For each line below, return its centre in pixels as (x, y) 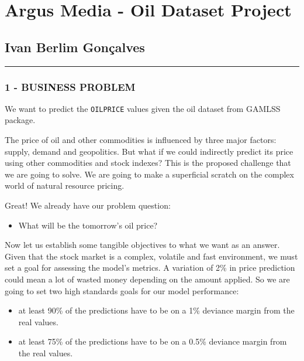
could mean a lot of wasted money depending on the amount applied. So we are (147, 279)
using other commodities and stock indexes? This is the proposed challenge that (148, 163)
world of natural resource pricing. (65, 185)
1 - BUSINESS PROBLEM (70, 86)
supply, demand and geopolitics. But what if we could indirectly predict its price (149, 151)
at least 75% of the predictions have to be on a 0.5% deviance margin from (153, 341)
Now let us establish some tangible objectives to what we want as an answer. (142, 245)
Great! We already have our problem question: (88, 205)
